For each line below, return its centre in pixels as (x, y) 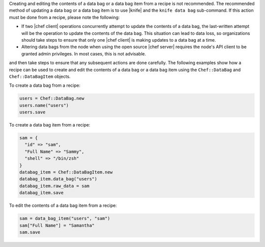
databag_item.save (41, 193)
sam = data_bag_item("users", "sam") (65, 219)
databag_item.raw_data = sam (54, 186)
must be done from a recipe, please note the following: (64, 17)
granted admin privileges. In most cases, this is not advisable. (84, 53)
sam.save (30, 232)
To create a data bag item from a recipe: (50, 125)
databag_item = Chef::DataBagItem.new (66, 172)
